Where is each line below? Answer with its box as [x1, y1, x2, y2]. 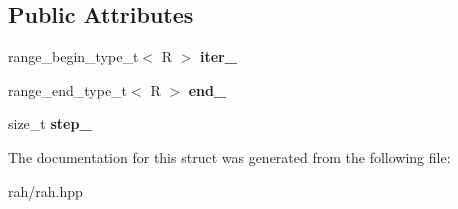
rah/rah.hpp [8, 180, 83, 201]
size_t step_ [8, 113, 92, 134]
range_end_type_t [8, 79, 128, 100]
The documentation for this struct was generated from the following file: [8, 146, 451, 167]
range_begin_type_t [8, 46, 139, 67]
